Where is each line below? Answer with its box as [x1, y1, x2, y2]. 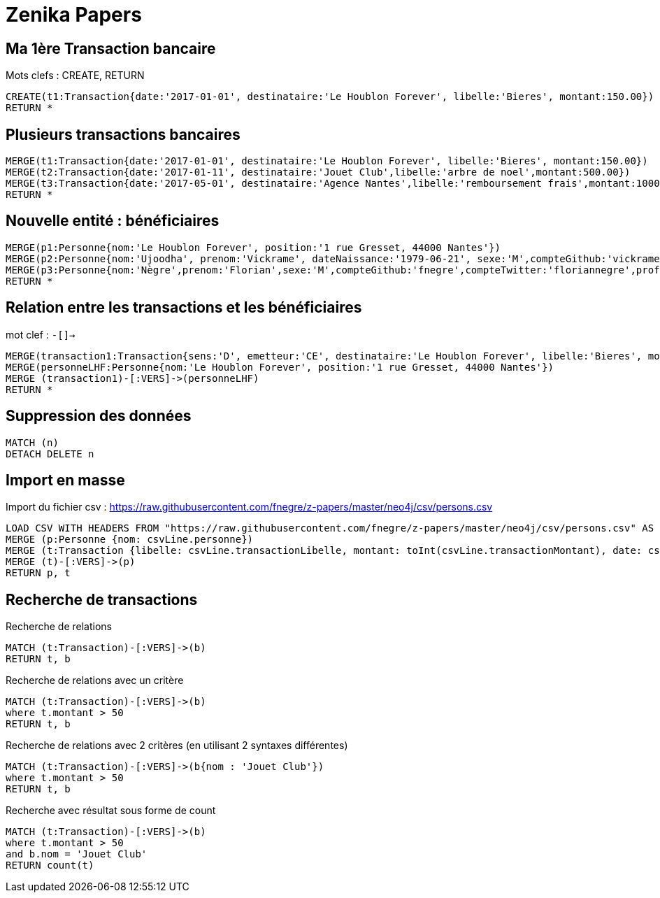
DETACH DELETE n [6, 448, 94, 459]
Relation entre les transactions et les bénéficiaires [6, 299, 362, 317]
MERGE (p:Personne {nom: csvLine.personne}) [6, 534, 254, 546]
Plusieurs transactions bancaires [6, 125, 241, 143]
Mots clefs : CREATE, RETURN [6, 69, 145, 82]
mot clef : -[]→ [6, 328, 76, 341]
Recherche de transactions [6, 590, 198, 608]
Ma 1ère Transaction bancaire [6, 39, 216, 57]
